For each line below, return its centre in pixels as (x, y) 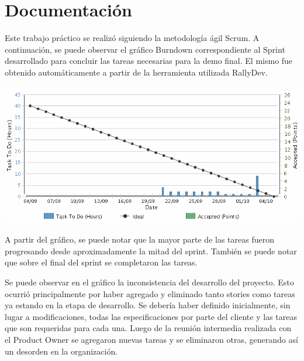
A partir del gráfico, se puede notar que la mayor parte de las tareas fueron (139, 239)
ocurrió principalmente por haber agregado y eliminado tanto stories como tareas (150, 293)
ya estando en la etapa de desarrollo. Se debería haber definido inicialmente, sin (148, 305)
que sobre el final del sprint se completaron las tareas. (101, 262)
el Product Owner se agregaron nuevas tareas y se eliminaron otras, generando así (151, 339)
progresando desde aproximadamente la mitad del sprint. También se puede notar (151, 251)
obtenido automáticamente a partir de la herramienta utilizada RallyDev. (136, 72)
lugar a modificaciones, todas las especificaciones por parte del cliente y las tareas (151, 316)
